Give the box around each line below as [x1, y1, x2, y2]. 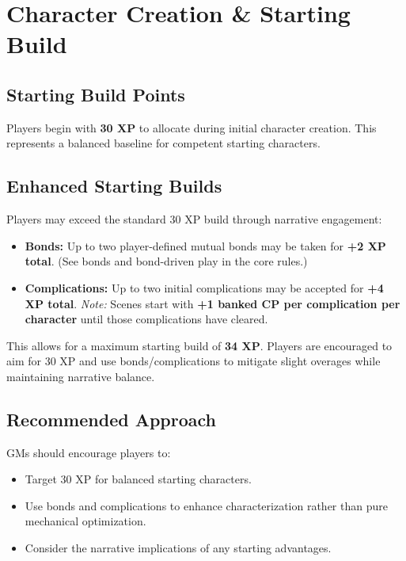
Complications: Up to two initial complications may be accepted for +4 [25, 279, 384, 296]
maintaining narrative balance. [6, 368, 155, 384]
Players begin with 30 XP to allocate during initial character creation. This [6, 119, 377, 135]
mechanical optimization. [25, 513, 146, 529]
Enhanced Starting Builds [6, 174, 222, 198]
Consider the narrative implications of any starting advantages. [25, 540, 332, 556]
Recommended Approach [6, 406, 216, 431]
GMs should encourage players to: [6, 444, 171, 460]
